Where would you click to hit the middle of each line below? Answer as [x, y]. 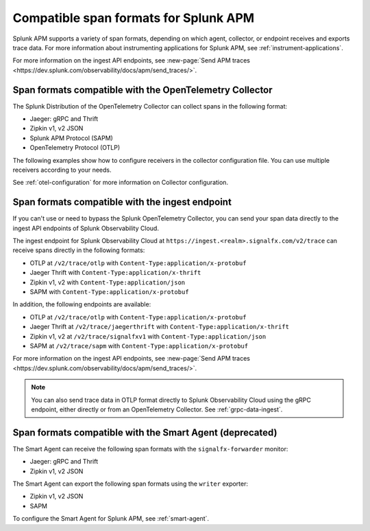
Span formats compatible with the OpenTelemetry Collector [143, 90]
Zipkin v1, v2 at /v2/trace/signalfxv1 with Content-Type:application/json [148, 336]
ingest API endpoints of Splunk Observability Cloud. [86, 228]
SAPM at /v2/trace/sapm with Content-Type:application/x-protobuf [139, 346]
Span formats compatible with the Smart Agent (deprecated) [145, 432]
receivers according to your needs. [62, 170]
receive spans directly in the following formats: [79, 250]
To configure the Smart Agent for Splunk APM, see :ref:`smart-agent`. [111, 519]
